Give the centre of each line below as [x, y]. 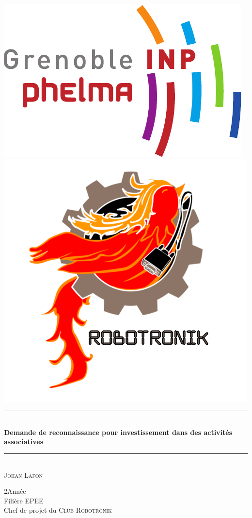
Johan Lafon [23, 475]
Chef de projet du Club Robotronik [58, 510]
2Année [15, 491]
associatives [24, 442]
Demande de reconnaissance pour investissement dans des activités [118, 432]
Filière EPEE [24, 500]
